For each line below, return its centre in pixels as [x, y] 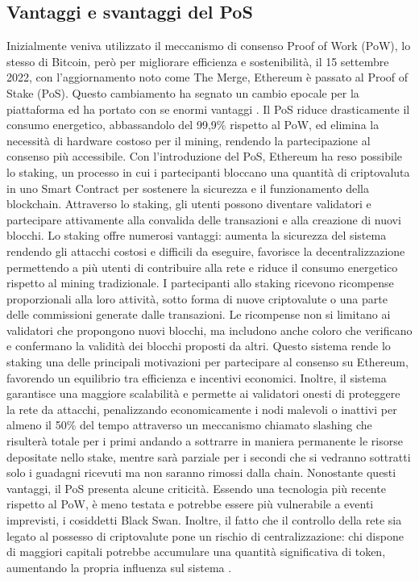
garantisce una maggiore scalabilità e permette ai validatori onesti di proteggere [203, 393]
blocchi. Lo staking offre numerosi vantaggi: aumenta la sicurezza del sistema [197, 235]
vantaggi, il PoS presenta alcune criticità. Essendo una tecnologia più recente [196, 488]
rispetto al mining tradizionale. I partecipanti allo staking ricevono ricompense [200, 283]
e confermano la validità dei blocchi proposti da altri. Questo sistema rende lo [199, 346]
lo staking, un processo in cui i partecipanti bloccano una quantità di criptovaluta [208, 171]
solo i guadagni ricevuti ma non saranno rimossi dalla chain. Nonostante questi [201, 472]
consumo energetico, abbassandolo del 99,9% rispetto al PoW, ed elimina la [193, 125]
